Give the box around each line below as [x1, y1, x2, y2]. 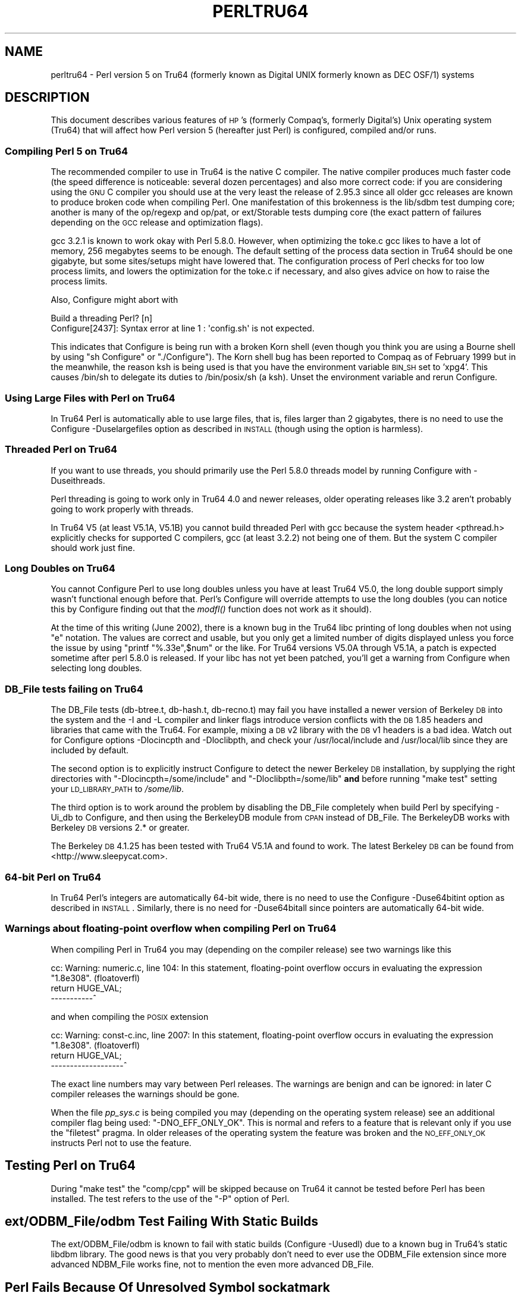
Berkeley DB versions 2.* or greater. [51, 822, 190, 833]
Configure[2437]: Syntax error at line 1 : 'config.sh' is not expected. [51, 323, 315, 334]
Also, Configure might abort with [51, 295, 178, 305]
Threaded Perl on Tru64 [5, 443, 118, 456]
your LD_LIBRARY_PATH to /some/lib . [51, 784, 184, 794]
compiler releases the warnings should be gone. [51, 1088, 240, 1099]
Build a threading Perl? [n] [51, 313, 153, 324]
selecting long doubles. [51, 663, 142, 674]
